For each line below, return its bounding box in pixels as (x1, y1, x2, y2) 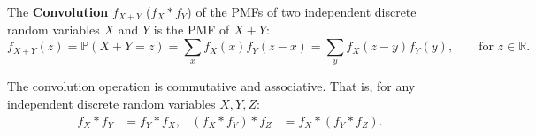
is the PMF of (153, 20, 230, 39)
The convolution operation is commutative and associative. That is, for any (7, 77, 416, 95)
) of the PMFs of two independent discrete (187, 3, 417, 20)
